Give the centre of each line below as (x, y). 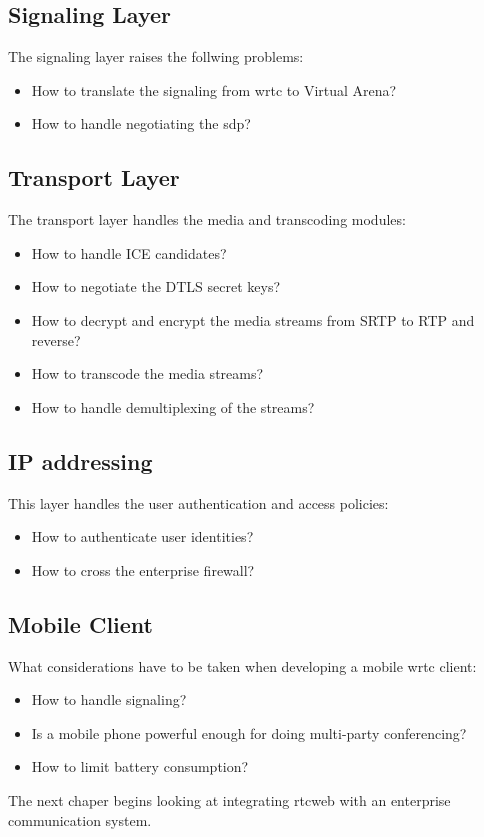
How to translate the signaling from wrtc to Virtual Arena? (214, 89)
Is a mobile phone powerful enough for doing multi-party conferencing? (249, 732)
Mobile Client (80, 623)
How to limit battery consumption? (140, 766)
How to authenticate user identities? (142, 536)
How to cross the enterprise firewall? (143, 569)
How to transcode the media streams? (147, 373)
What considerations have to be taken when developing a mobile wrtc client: (242, 665)
